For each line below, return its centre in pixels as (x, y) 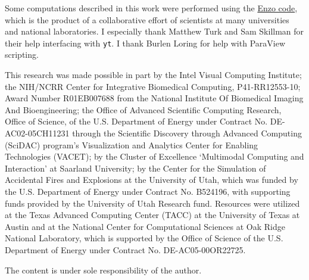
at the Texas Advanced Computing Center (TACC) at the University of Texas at (152, 215)
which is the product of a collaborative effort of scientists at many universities (147, 19)
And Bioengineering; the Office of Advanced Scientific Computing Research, (143, 109)
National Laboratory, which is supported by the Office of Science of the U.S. (144, 238)
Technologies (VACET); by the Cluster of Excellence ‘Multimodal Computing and (154, 156)
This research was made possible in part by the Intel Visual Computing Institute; (153, 75)
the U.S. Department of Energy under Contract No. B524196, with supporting (148, 191)
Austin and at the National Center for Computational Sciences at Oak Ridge (145, 226)
